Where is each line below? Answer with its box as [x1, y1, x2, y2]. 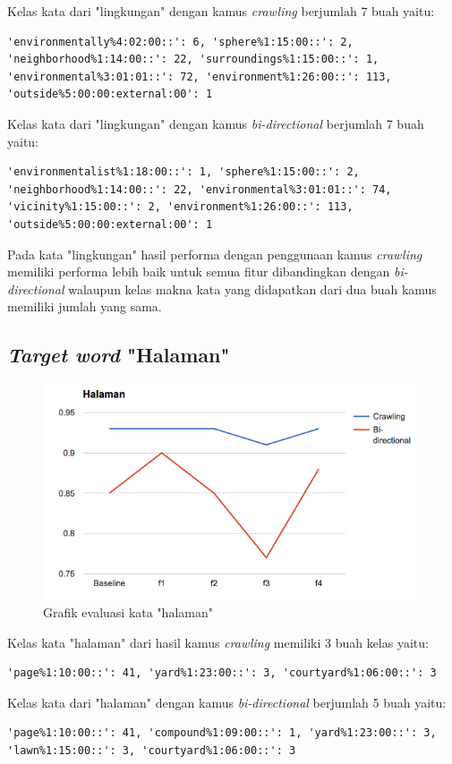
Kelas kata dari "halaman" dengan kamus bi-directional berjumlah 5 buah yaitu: [7, 692, 447, 711]
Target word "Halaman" [7, 341, 230, 369]
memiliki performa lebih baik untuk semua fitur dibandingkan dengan [7, 262, 390, 281]
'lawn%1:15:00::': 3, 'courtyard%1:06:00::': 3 [7, 744, 296, 758]
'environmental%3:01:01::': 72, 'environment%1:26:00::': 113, [7, 70, 392, 83]
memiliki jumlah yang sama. [7, 297, 162, 316]
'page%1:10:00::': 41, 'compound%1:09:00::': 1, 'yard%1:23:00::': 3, [7, 726, 437, 740]
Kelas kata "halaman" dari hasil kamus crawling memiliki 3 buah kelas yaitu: [7, 632, 429, 651]
